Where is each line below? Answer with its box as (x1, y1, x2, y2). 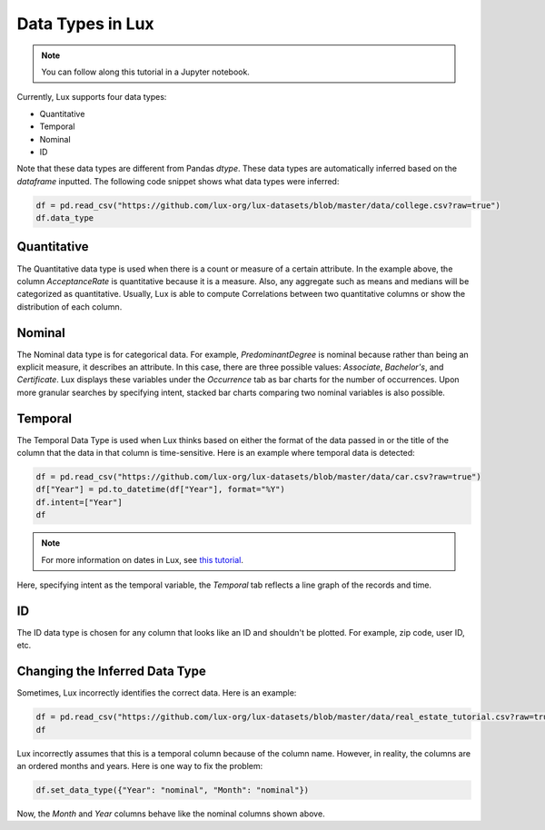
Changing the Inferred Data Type (16, 664, 206, 679)
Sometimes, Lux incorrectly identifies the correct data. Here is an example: (16, 687, 297, 698)
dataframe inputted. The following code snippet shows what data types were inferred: (16, 175, 340, 186)
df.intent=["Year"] (35, 497, 123, 508)
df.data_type (35, 213, 94, 223)
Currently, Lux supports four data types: (16, 92, 167, 103)
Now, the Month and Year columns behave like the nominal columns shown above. (16, 808, 326, 819)
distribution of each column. (16, 301, 123, 312)
